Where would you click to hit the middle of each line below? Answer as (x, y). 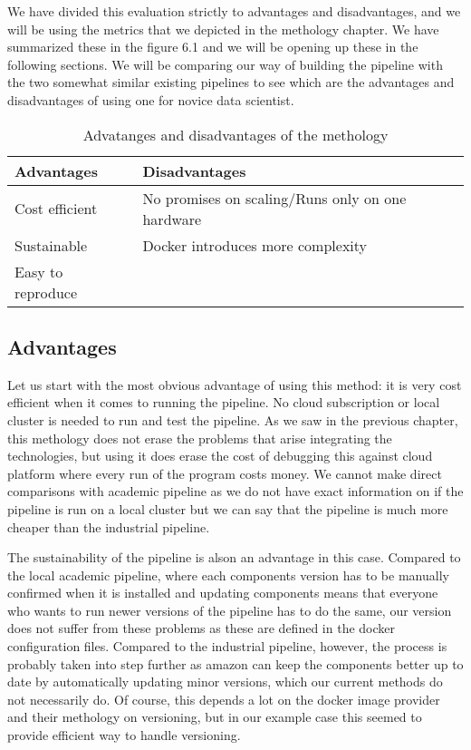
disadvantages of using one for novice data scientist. (151, 99)
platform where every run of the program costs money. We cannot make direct (225, 473)
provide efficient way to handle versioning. (124, 735)
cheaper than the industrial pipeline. (109, 526)
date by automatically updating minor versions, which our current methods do (225, 682)
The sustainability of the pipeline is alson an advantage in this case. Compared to (234, 557)
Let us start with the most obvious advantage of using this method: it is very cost (235, 384)
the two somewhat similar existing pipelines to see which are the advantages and (231, 82)
